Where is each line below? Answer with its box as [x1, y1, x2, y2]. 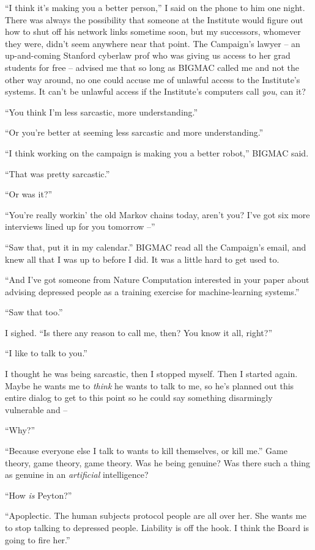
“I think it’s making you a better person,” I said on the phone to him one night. [5, 1, 305, 13]
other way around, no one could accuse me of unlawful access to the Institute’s [5, 73, 300, 86]
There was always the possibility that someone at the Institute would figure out [5, 13, 303, 26]
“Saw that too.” [5, 306, 63, 318]
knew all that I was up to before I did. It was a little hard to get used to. [5, 252, 280, 265]
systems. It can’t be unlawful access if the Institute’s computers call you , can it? [5, 85, 306, 98]
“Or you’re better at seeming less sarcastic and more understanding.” [5, 126, 264, 139]
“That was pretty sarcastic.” [5, 167, 110, 180]
